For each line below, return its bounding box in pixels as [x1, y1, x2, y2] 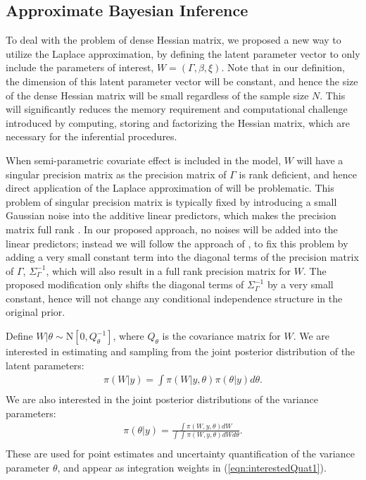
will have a [296, 152, 343, 167]
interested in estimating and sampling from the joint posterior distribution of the [6, 344, 355, 359]
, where [113, 328, 144, 343]
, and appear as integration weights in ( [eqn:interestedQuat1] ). [57, 460, 327, 474]
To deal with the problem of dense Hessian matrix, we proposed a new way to [6, 32, 341, 47]
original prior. [6, 304, 65, 319]
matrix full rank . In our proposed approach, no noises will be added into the [6, 221, 338, 236]
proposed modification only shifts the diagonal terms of [6, 277, 244, 292]
